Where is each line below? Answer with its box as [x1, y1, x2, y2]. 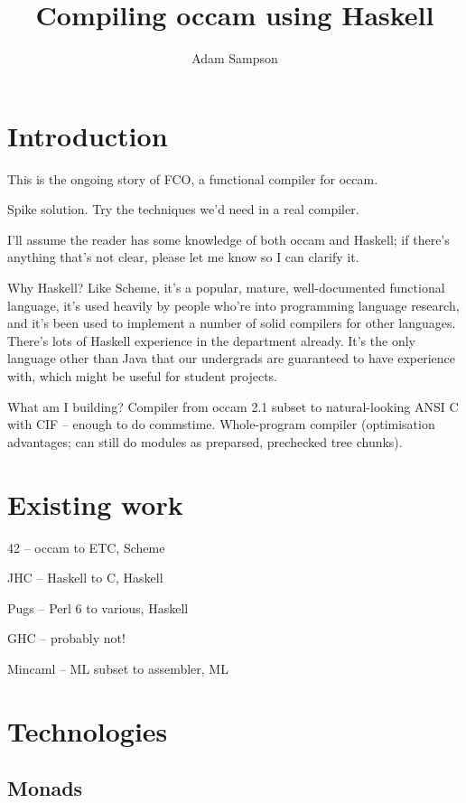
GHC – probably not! [7, 629, 126, 648]
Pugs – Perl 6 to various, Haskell [7, 598, 189, 617]
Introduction [7, 117, 168, 154]
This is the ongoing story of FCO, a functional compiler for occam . [7, 169, 378, 188]
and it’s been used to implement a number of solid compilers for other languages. [7, 313, 456, 332]
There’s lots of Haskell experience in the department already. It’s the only [7, 331, 415, 350]
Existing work [7, 485, 183, 522]
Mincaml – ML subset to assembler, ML [7, 658, 228, 677]
